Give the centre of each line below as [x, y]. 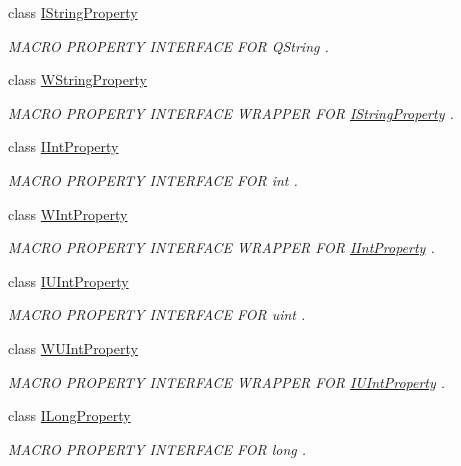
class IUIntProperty [68, 280]
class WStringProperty [77, 79]
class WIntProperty [68, 213]
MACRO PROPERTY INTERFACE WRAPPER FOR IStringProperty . [231, 112]
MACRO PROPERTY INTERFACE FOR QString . [168, 45]
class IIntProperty [63, 146]
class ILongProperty [69, 415]
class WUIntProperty [73, 347]
